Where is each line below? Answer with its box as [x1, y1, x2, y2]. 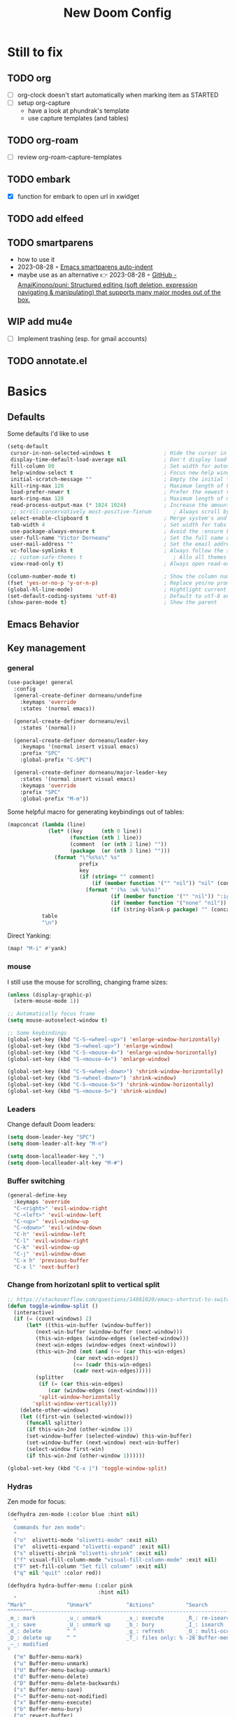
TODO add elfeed [7, 213, 84, 225]
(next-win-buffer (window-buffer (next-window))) [35, 1328, 183, 1335]
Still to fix [7, 44, 63, 60]
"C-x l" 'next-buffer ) [13, 1263, 80, 1270]
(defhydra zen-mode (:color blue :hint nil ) [7, 1510, 139, 1517]
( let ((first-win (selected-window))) [20, 1413, 133, 1420]
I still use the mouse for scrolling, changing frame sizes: [7, 978, 168, 986]
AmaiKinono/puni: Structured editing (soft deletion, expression [17, 281, 198, 289]
